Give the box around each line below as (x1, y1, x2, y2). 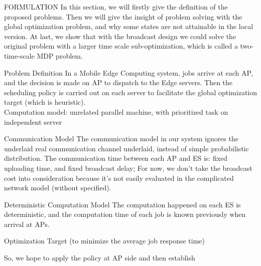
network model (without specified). (4, 182, 111, 193)
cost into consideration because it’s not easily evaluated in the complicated (4, 172, 234, 183)
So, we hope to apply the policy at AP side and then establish (4, 252, 195, 263)
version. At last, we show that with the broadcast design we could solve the (4, 31, 236, 41)
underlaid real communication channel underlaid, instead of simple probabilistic (4, 143, 249, 153)
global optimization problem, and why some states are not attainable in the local (4, 21, 253, 32)
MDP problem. (37, 50, 83, 61)
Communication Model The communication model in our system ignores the (4, 133, 238, 144)
